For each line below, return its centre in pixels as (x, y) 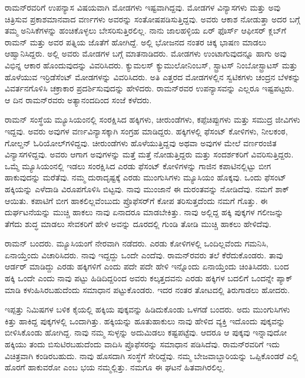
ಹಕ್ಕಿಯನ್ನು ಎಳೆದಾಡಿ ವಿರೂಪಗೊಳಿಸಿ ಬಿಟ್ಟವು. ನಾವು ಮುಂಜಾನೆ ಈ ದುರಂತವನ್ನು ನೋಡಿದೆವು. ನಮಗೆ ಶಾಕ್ (147, 188)
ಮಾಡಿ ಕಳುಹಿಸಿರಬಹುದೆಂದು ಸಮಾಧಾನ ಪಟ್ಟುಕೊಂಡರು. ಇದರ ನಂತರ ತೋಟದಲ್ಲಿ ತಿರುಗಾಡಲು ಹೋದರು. (147, 289)
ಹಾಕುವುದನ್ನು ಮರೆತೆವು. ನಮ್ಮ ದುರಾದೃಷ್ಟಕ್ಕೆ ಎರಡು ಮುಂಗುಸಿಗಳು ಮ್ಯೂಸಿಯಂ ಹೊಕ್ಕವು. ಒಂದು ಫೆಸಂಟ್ (145, 177)
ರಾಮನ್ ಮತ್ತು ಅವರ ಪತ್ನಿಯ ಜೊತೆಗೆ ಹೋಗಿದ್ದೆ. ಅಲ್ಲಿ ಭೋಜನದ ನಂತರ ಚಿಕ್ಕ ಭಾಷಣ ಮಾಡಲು (136, 42)
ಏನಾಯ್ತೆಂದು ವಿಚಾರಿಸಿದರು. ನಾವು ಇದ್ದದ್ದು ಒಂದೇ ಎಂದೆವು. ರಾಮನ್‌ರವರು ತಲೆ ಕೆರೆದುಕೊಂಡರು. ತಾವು (144, 254)
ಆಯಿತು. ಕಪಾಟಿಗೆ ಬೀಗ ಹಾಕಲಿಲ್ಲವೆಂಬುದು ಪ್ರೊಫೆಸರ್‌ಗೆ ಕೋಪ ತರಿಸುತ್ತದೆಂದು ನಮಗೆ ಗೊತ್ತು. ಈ (136, 200)
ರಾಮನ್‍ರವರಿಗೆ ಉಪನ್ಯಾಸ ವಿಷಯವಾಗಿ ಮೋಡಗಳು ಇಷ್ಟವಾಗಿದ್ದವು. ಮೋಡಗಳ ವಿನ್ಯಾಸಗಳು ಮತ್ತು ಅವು (143, 7)
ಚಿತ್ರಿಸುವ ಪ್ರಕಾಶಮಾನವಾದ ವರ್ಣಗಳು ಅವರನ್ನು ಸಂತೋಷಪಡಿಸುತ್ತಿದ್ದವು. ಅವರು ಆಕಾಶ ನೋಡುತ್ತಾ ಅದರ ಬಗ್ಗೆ (152, 19)
